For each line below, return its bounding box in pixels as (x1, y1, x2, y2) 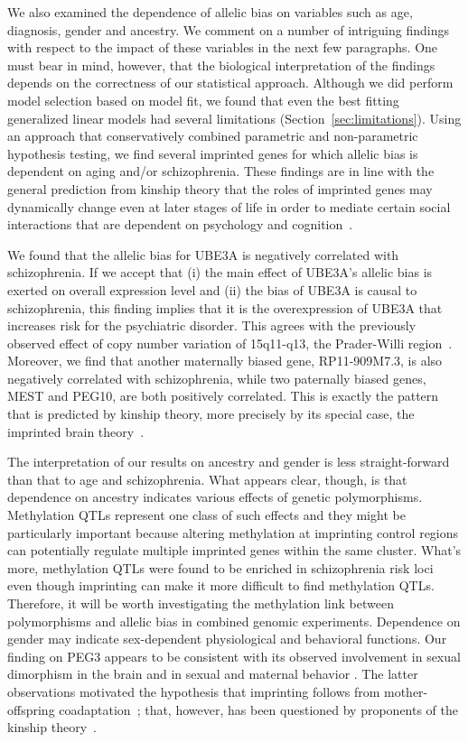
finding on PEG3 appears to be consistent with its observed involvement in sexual (7, 646, 461, 665)
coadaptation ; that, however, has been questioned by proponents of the (59, 700, 459, 719)
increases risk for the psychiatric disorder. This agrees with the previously (7, 316, 417, 335)
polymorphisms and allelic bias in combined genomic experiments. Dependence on (7, 611, 461, 630)
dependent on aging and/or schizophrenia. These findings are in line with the (7, 162, 435, 181)
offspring (7, 700, 55, 719)
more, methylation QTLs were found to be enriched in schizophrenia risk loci (7, 558, 434, 577)
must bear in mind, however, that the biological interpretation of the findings (7, 55, 435, 74)
